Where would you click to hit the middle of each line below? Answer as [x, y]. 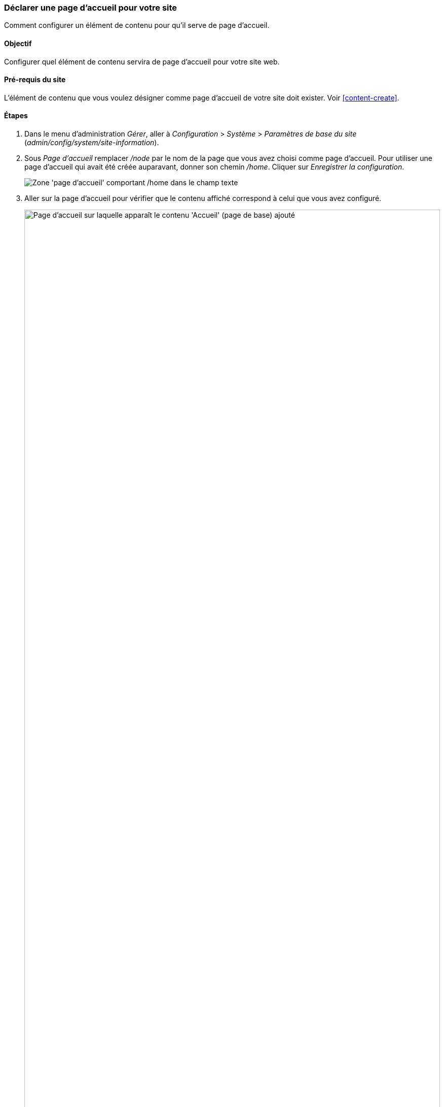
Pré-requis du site [35, 80]
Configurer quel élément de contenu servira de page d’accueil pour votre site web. [142, 61]
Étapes [16, 116]
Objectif [18, 43]
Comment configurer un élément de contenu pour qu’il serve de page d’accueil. [137, 25]
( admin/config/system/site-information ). [92, 143]
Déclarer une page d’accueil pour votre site [91, 8]
